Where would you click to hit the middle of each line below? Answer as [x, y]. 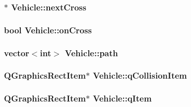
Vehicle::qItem [122, 98]
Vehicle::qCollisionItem [140, 75]
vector [17, 53]
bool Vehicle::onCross [48, 30]
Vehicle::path [91, 53]
